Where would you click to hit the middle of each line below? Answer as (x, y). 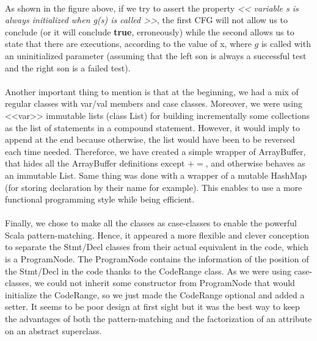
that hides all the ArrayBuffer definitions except (95, 163)
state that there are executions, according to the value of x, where (128, 44)
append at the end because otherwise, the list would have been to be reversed (150, 139)
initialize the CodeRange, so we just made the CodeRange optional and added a (155, 294)
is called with (286, 44)
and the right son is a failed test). (68, 67)
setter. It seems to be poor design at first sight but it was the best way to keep (152, 307)
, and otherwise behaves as (255, 163)
